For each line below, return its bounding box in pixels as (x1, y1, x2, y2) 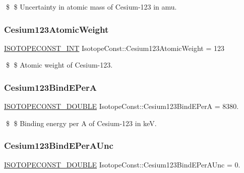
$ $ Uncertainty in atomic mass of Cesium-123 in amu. (6, 2, 177, 12)
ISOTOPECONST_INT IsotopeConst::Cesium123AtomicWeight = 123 (4, 42, 224, 53)
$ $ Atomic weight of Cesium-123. (6, 60, 113, 70)
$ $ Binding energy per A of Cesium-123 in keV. (6, 118, 157, 128)
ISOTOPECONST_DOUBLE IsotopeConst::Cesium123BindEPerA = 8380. (4, 101, 239, 111)
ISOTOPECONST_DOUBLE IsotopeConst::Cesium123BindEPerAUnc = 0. (4, 159, 240, 169)
